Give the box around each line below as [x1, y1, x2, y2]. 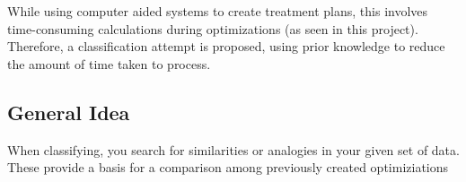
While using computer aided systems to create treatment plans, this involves [7, 2, 428, 20]
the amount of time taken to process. [7, 54, 211, 73]
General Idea [7, 98, 130, 126]
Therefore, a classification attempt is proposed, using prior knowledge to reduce [7, 37, 445, 56]
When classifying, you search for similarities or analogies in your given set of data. [7, 140, 460, 159]
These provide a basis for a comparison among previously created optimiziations [7, 158, 449, 177]
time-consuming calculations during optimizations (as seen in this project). [7, 19, 418, 38]
